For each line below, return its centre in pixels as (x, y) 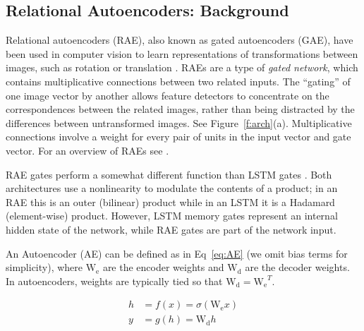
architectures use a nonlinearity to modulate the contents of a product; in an (172, 188)
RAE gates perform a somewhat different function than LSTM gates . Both (169, 174)
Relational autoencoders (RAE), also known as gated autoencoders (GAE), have (180, 40)
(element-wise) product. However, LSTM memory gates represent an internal (172, 216)
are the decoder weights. (297, 267)
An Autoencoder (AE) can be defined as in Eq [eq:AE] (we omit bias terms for (177, 253)
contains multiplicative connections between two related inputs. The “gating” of (178, 81)
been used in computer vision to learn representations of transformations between (182, 53)
